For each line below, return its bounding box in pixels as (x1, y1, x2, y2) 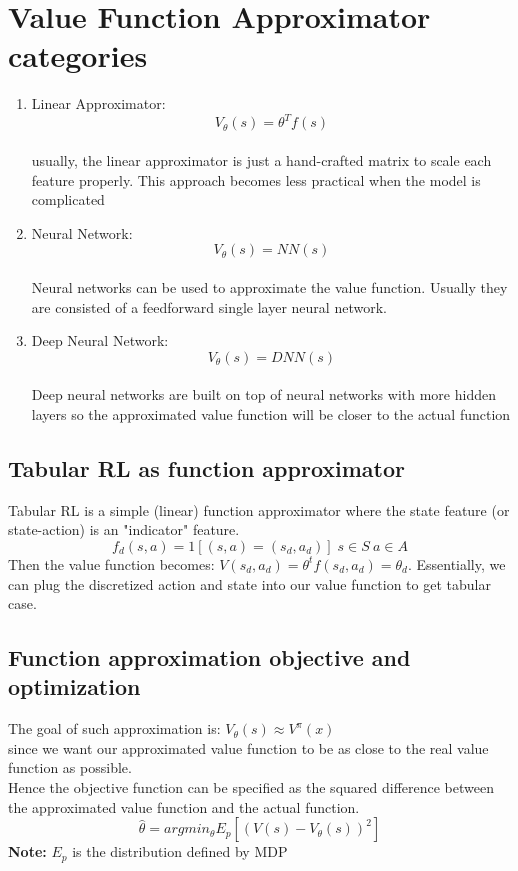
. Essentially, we (407, 553, 506, 574)
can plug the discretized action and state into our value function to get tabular (8, 573, 491, 594)
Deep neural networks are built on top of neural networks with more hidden (31, 384, 496, 405)
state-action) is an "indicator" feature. (8, 519, 240, 540)
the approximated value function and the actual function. (8, 796, 360, 817)
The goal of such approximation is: (8, 718, 221, 739)
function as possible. (8, 757, 132, 778)
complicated (31, 189, 105, 210)
